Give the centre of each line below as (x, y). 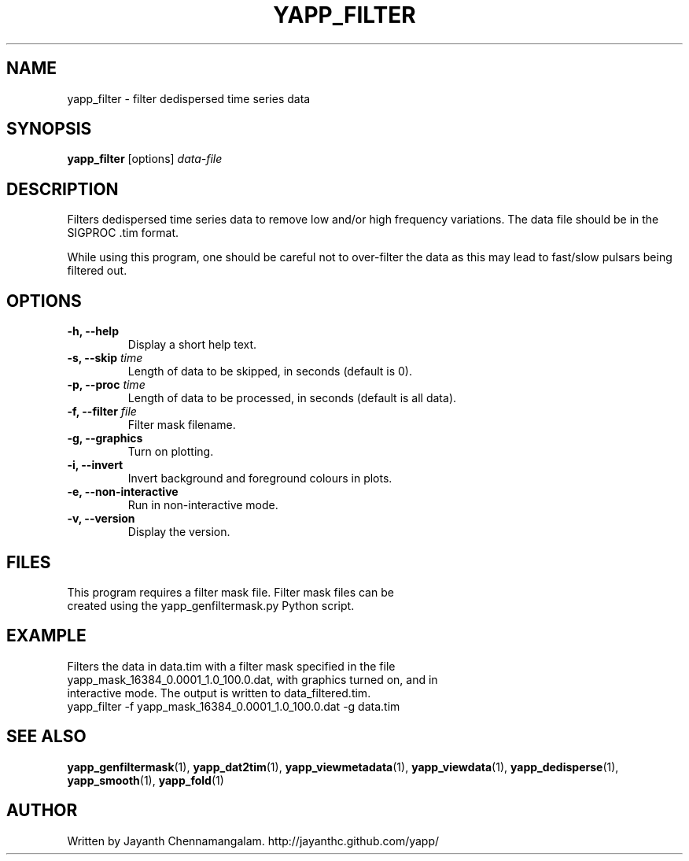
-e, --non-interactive (123, 492)
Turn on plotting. (171, 452)
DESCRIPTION (63, 189)
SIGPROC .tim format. (123, 233)
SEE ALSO (46, 737)
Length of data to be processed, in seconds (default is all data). (292, 398)
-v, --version (101, 519)
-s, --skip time (105, 358)
